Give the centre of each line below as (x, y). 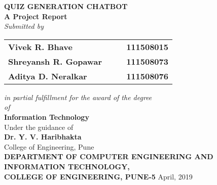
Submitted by (24, 26)
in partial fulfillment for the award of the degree (78, 97)
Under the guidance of (39, 127)
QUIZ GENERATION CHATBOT (66, 6)
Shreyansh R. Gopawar (55, 61)
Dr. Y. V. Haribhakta (43, 137)
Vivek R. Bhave (40, 47)
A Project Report (36, 16)
